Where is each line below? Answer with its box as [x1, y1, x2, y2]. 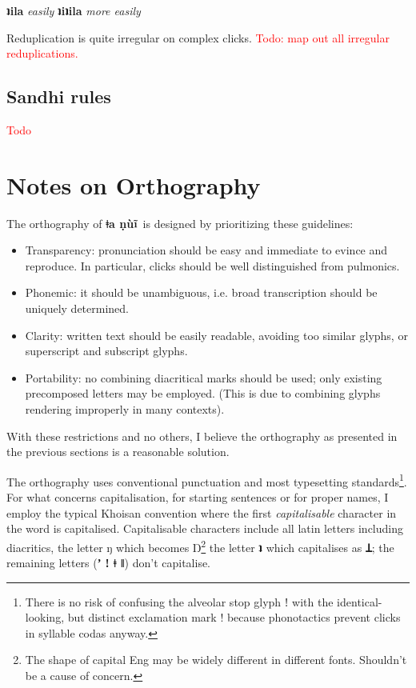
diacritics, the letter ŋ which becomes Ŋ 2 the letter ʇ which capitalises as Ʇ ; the [6, 536, 394, 555]
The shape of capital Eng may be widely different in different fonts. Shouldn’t [25, 651, 407, 668]
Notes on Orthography [6, 168, 261, 201]
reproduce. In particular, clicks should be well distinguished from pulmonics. [25, 257, 400, 274]
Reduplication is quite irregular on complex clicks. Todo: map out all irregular [6, 29, 390, 46]
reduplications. [6, 45, 78, 62]
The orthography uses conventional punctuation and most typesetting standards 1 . [6, 470, 407, 490]
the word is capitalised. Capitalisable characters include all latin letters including [6, 520, 404, 537]
